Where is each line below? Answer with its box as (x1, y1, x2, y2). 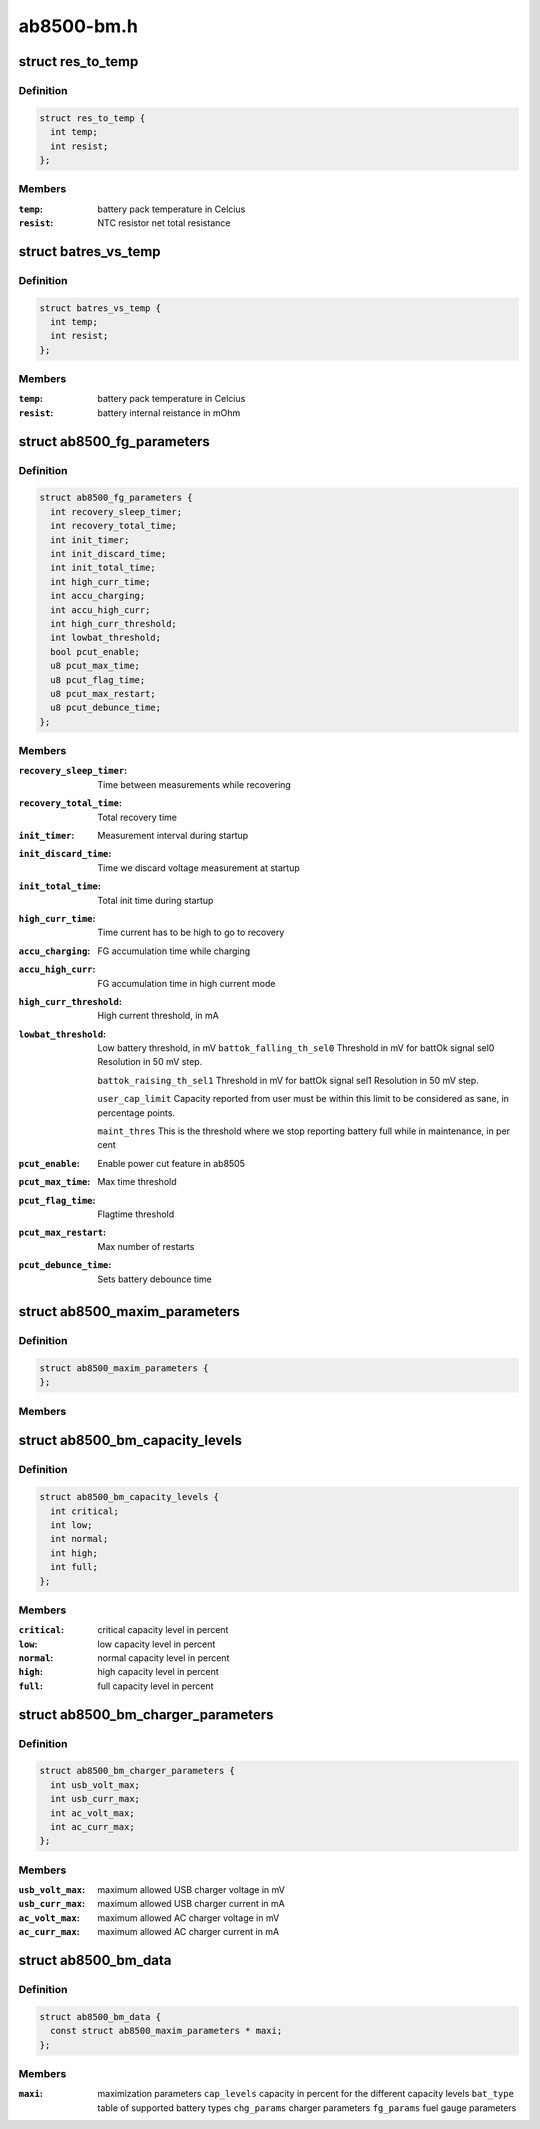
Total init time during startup (97, 894, 214, 906)
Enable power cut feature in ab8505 (97, 1157, 245, 1169)
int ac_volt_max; (50, 1807, 135, 1819)
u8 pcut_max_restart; (50, 688, 157, 699)
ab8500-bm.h (18, 15, 139, 37)
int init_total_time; (50, 562, 157, 574)
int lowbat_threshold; (50, 632, 162, 644)
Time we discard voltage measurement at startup (97, 861, 300, 874)
